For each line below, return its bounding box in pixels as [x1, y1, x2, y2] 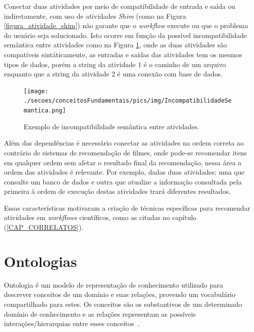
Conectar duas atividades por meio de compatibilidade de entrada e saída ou [4, 1, 235, 11]
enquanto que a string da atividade [4, 69, 110, 79]
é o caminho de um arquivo [143, 59, 226, 69]
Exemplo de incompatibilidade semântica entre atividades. [24, 121, 199, 131]
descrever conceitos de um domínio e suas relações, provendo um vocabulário [4, 289, 235, 299]
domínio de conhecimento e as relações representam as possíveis [4, 308, 196, 319]
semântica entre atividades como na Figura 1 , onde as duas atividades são [4, 39, 227, 50]
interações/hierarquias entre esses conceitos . [4, 318, 140, 329]
